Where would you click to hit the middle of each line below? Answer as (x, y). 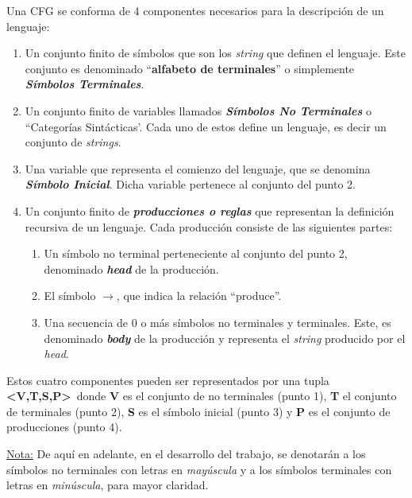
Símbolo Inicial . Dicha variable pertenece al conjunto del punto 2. (191, 184)
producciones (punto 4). (64, 427)
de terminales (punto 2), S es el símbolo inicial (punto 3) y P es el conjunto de (198, 411)
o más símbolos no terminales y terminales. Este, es (266, 322)
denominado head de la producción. (131, 268)
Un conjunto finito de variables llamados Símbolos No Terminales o (198, 110)
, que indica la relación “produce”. (199, 296)
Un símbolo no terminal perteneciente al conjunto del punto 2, (196, 253)
